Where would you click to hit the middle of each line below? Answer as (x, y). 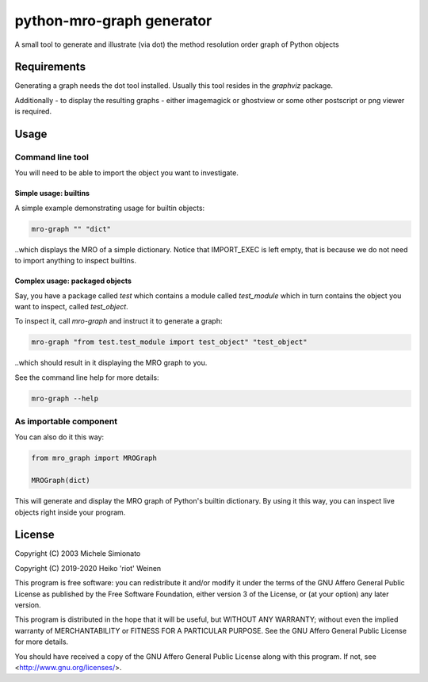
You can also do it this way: (59, 437)
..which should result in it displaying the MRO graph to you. (111, 363)
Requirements (50, 67)
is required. (33, 112)
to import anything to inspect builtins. (76, 261)
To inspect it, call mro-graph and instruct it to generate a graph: (118, 321)
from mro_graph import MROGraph (94, 458)
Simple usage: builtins (52, 193)
